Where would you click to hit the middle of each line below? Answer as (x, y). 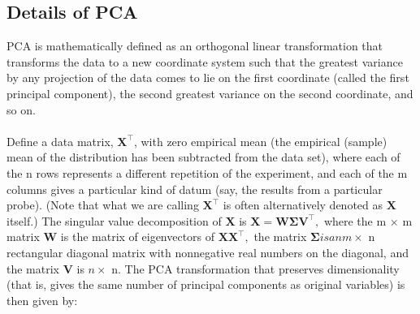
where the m (355, 220)
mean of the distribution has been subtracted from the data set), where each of (204, 157)
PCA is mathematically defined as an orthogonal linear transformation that (195, 46)
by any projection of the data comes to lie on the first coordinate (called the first (208, 77)
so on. (21, 109)
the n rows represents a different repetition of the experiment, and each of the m (207, 172)
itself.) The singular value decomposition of (114, 220)
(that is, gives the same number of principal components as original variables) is (206, 284)
